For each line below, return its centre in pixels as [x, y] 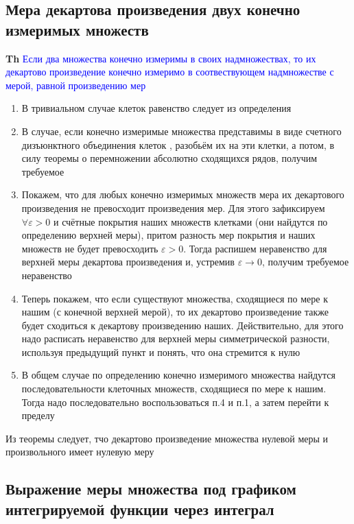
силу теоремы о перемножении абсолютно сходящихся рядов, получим [169, 158]
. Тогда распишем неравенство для [255, 248]
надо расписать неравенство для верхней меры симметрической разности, [176, 338]
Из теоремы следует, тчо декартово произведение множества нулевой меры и [167, 438]
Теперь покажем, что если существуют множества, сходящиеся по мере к [175, 298]
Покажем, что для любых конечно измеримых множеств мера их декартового [183, 194]
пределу [38, 415]
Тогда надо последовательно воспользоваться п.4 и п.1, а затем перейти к [175, 402]
